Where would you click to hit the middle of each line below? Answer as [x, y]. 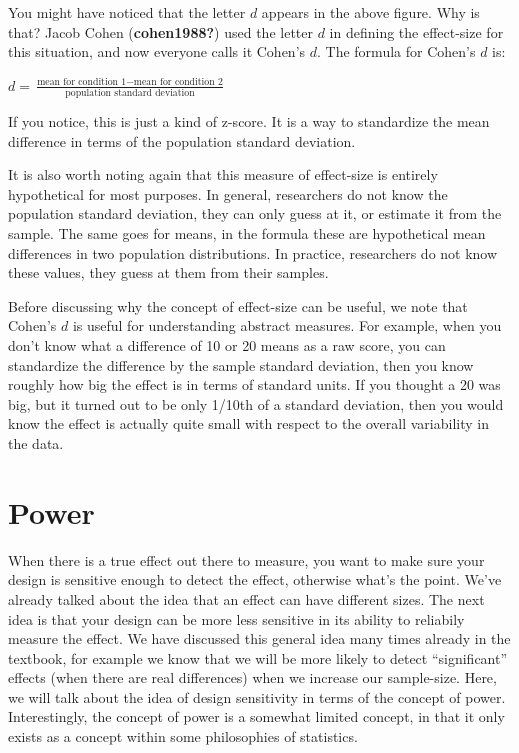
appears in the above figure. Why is [370, 12]
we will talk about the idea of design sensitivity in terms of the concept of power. [257, 696]
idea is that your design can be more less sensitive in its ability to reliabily [236, 618]
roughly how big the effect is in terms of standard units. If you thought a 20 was [254, 384]
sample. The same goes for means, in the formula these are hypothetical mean [247, 233]
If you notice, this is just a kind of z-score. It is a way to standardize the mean [249, 121]
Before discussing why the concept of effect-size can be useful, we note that [238, 305]
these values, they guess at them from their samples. [168, 272]
